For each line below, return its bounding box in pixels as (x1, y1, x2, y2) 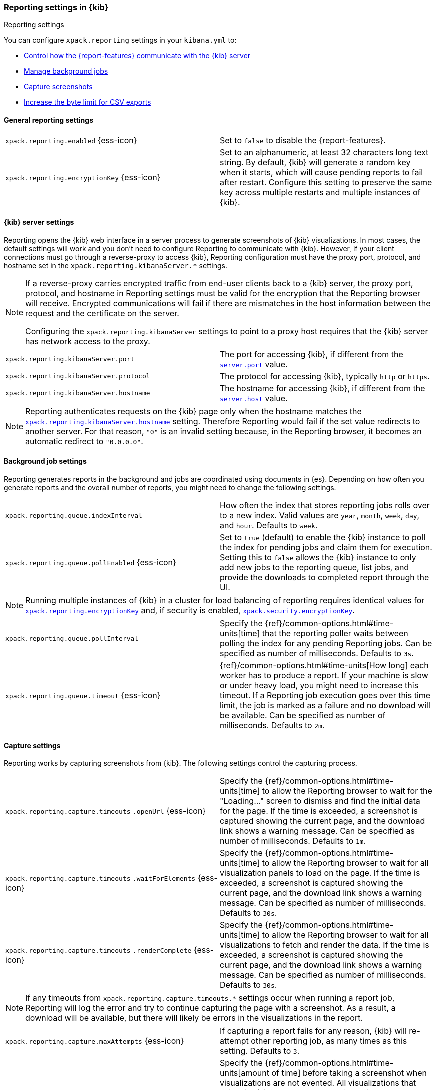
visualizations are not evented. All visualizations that (220, 1078, 416, 1088)
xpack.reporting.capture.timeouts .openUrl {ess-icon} (5, 806, 206, 816)
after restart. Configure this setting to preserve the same (220, 177, 432, 187)
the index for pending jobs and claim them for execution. (220, 542, 432, 553)
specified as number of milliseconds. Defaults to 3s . (220, 648, 414, 659)
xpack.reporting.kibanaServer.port (5, 355, 135, 363)
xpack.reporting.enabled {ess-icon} (5, 135, 137, 145)
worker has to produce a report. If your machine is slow (220, 670, 428, 681)
